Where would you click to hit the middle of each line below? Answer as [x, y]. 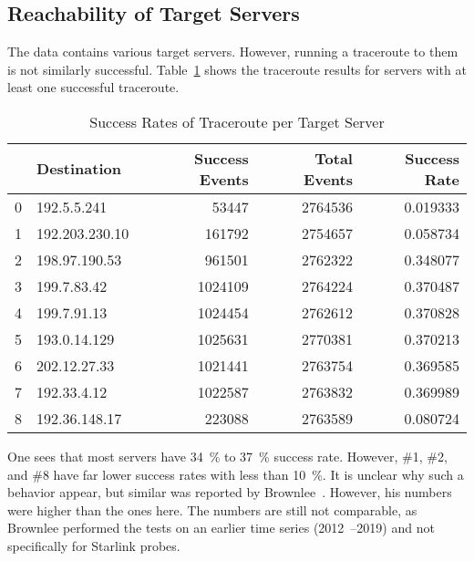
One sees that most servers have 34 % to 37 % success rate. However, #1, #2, [227, 456]
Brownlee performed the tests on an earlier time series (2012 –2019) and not [221, 528]
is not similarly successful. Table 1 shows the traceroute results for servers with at [237, 69]
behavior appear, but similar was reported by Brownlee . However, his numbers [230, 492]
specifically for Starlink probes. [94, 545]
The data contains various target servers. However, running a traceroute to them [233, 52]
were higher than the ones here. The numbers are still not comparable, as [212, 509]
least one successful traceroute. [93, 87]
